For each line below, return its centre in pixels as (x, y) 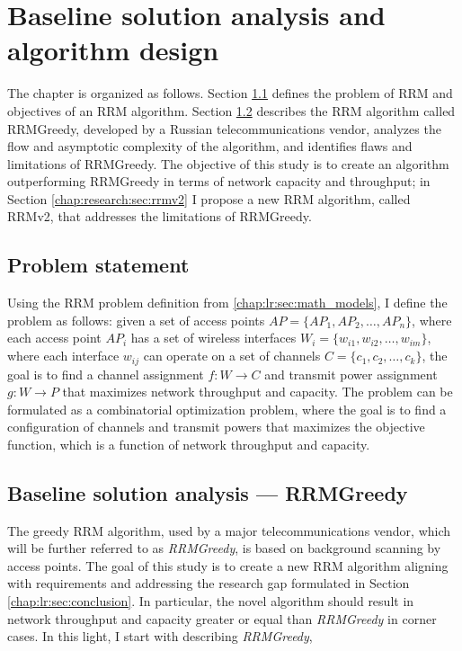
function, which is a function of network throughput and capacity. (189, 444)
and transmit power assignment (351, 374)
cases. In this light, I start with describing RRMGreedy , (160, 636)
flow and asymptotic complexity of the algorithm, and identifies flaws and (210, 146)
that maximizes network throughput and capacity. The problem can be (258, 392)
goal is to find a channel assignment (106, 374)
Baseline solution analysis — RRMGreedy (208, 492)
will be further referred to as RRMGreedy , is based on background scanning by (224, 548)
